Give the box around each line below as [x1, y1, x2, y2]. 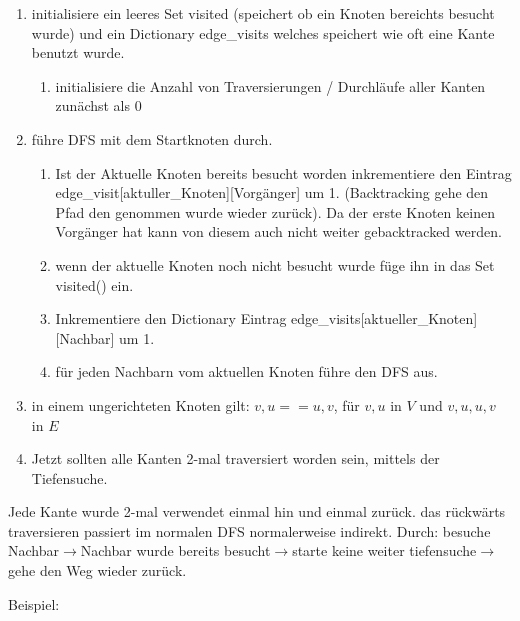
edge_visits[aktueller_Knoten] [291, 308, 478, 329]
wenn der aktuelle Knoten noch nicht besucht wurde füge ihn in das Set [55, 254, 495, 275]
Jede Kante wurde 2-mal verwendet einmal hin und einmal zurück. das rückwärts [8, 501, 506, 522]
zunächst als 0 [55, 95, 142, 116]
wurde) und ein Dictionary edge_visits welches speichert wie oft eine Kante [31, 22, 495, 43]
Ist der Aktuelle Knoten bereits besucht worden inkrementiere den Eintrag [55, 162, 512, 183]
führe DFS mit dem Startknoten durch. [31, 128, 273, 149]
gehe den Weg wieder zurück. [8, 560, 187, 581]
